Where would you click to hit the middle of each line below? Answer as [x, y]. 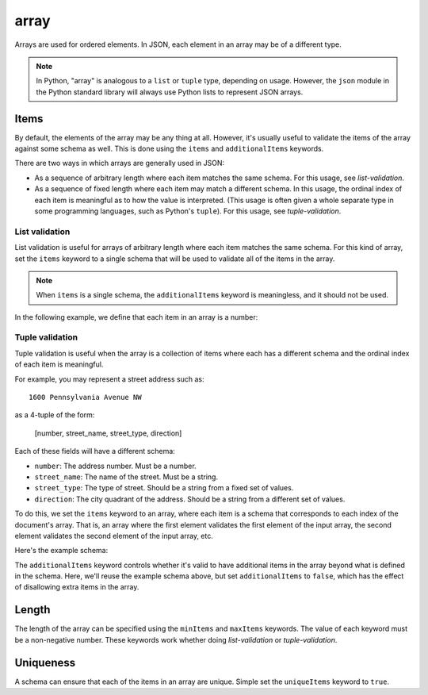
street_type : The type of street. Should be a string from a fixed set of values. [164, 488]
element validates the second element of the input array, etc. [114, 536]
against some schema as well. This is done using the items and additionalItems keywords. [169, 149]
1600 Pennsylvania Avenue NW [85, 397]
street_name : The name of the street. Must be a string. [126, 477]
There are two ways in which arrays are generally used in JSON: [120, 163]
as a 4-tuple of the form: [55, 415]
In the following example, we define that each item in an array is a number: [136, 317]
